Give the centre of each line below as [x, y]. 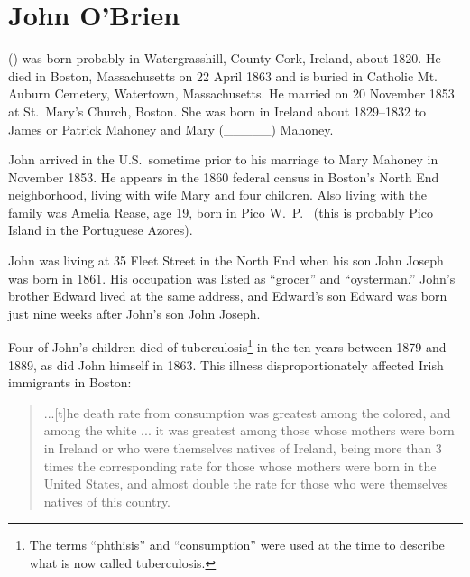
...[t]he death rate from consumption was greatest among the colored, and [247, 412]
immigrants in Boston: [70, 382]
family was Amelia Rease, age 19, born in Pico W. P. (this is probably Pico [221, 212]
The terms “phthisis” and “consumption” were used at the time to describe [237, 545]
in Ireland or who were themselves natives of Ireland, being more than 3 [243, 448]
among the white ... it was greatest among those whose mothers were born [249, 430]
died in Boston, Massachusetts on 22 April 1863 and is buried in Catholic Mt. [223, 75]
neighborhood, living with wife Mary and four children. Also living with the [217, 195]
